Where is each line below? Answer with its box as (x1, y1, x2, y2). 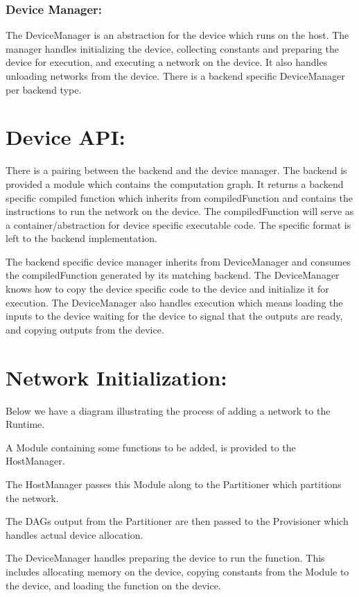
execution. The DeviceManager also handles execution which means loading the (6, 295, 343, 309)
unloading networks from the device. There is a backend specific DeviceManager (6, 69, 345, 83)
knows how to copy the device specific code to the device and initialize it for (6, 282, 329, 296)
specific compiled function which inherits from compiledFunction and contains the (6, 190, 353, 205)
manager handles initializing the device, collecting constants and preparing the (6, 41, 340, 55)
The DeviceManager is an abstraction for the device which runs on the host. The (6, 28, 349, 42)
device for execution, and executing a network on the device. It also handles (6, 55, 328, 69)
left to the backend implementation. (6, 231, 157, 245)
